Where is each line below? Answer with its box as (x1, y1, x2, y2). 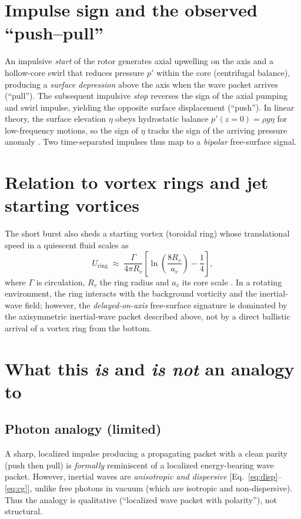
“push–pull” (5, 21, 104, 45)
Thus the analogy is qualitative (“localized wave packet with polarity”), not (5, 493, 277, 505)
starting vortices (5, 193, 140, 217)
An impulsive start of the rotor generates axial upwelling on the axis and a (5, 55, 274, 67)
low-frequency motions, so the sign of (5, 124, 138, 136)
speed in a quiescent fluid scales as (5, 238, 129, 251)
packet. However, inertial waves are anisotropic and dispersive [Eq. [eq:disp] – (5, 470, 282, 483)
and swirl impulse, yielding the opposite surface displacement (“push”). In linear (5, 101, 295, 113)
